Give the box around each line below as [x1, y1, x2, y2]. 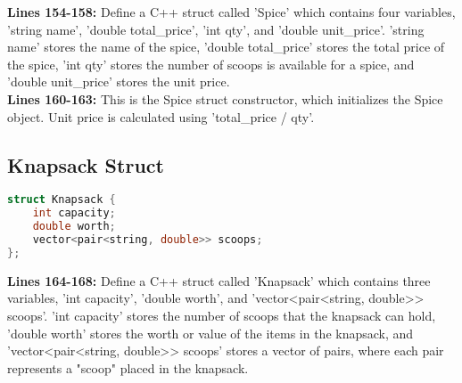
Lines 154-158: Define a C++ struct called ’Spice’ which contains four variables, [7, 3, 456, 20]
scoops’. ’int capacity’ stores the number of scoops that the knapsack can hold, [7, 306, 436, 324]
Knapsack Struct [7, 151, 164, 178]
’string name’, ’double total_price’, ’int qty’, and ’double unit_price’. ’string [7, 20, 425, 38]
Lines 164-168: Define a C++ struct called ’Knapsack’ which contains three [7, 271, 431, 289]
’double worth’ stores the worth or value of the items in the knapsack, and [7, 323, 414, 342]
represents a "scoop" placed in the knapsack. [7, 358, 249, 377]
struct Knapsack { [7, 193, 116, 207]
